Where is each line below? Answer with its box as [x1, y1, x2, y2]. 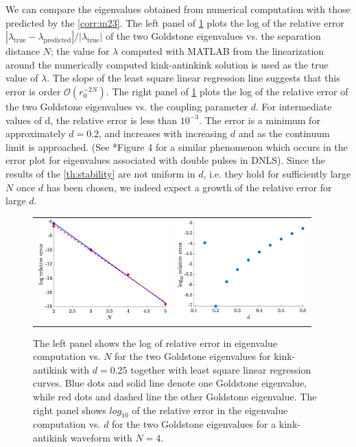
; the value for [50, 44, 110, 58]
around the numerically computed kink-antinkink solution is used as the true [5, 57, 329, 71]
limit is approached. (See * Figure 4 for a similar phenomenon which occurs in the [5, 139, 348, 154]
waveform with [70, 430, 132, 444]
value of [5, 71, 38, 85]
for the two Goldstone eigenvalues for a [112, 417, 276, 431]
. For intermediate [256, 99, 332, 113]
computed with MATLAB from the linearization [121, 44, 324, 58]
